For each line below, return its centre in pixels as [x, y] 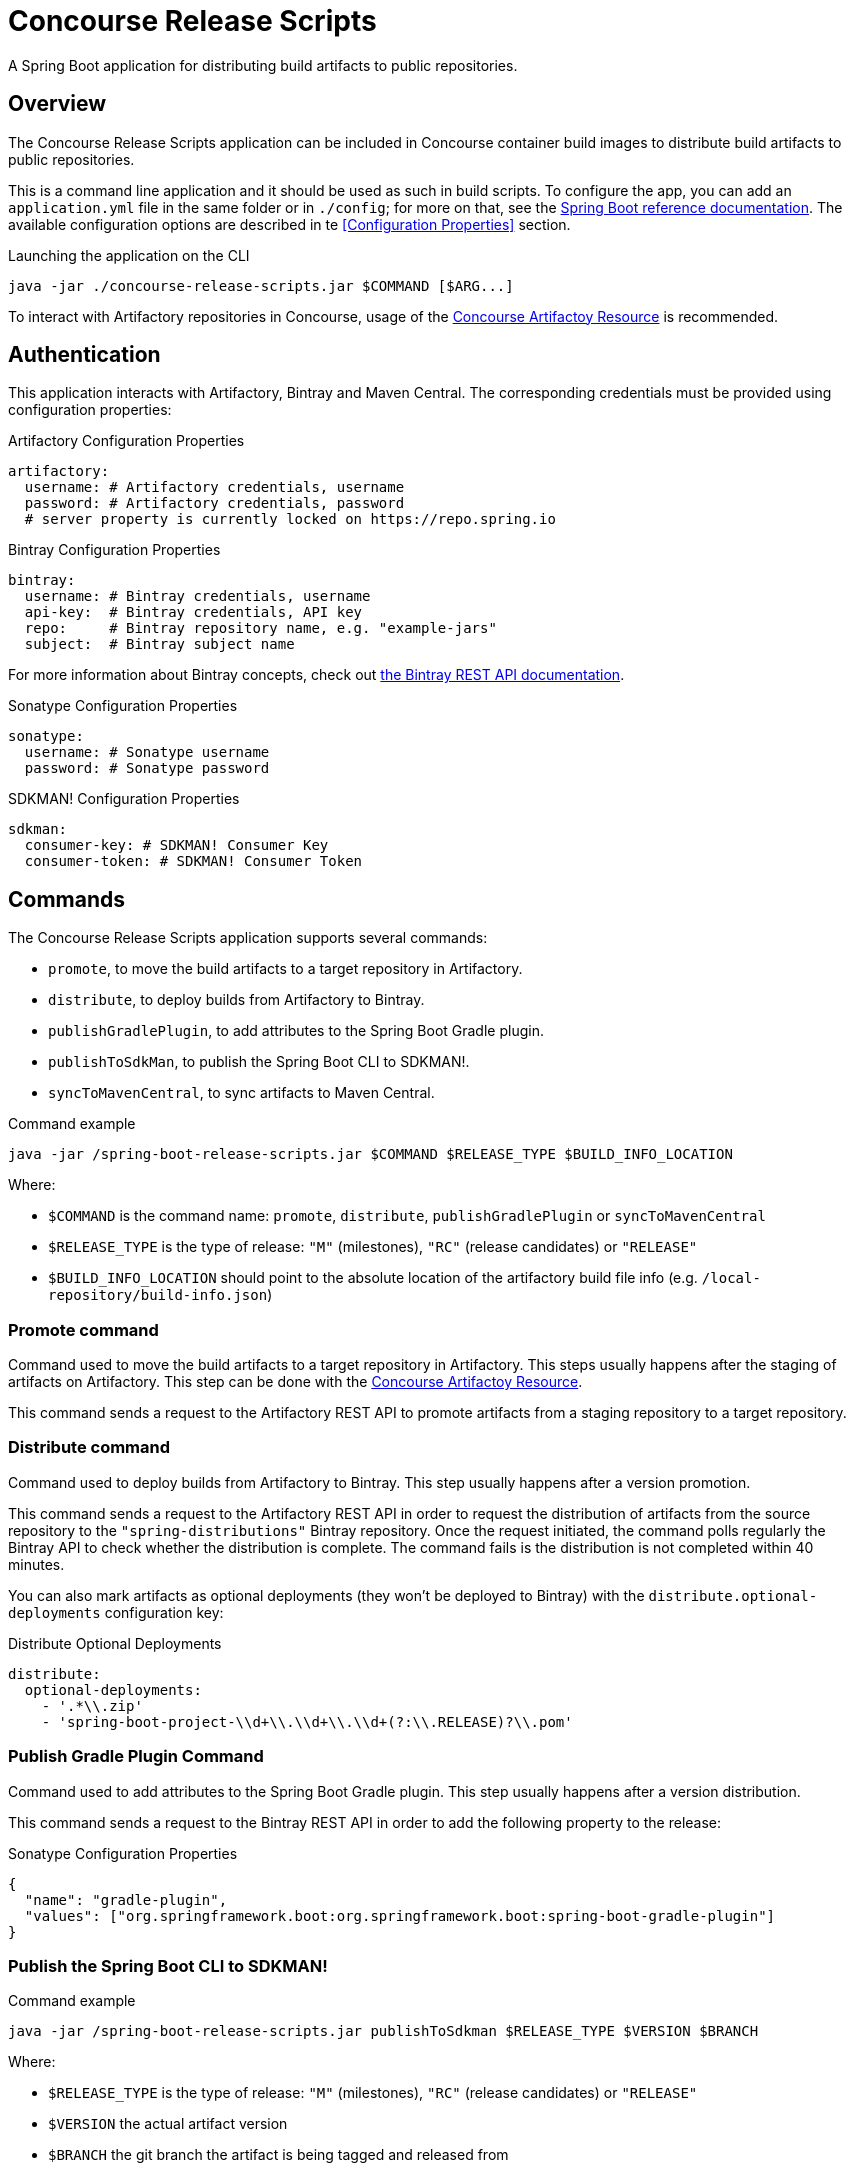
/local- [731, 1278]
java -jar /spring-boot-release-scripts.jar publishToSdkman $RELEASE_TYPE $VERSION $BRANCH [383, 2031]
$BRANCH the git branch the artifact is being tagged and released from [278, 2155]
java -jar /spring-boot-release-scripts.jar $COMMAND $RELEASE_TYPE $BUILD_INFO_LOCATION [370, 1154]
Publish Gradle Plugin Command [136, 1756]
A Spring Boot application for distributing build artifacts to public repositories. [263, 65]
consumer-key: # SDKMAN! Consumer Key [176, 845]
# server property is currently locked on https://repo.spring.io [290, 519]
